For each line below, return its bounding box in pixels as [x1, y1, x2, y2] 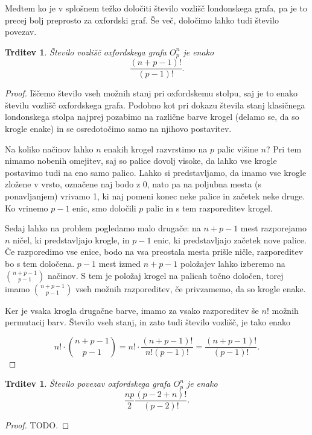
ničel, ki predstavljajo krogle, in [13, 233, 130, 246]
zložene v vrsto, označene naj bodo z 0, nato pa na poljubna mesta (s [5, 178, 261, 190]
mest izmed [98, 257, 141, 270]
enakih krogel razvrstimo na [104, 142, 208, 155]
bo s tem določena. [5, 257, 75, 270]
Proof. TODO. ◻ [5, 418, 69, 431]
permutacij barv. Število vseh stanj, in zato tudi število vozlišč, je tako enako [5, 316, 290, 328]
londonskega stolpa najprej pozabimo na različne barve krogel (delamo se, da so [5, 110, 299, 123]
